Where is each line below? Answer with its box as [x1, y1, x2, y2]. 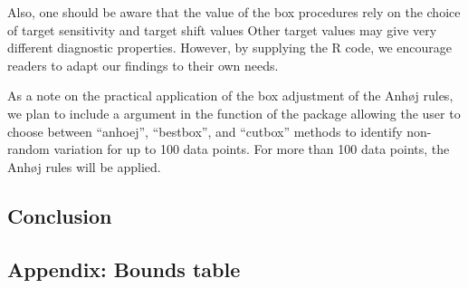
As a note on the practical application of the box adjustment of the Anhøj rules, [7, 86, 454, 105]
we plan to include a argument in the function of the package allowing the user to [7, 103, 461, 122]
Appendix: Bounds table [7, 254, 241, 283]
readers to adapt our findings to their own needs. [7, 55, 279, 74]
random [7, 139, 50, 158]
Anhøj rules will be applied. [7, 157, 161, 176]
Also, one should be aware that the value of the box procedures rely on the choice [7, 3, 461, 21]
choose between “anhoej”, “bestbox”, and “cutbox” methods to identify [7, 121, 403, 140]
